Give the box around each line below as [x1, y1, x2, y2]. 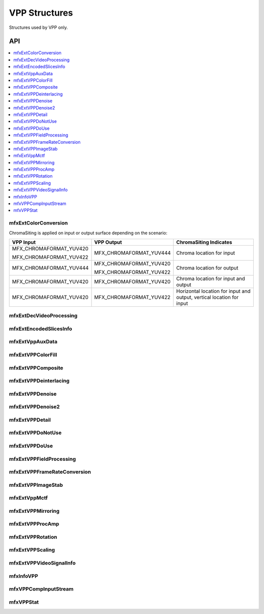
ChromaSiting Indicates [176, 239, 232, 246]
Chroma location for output [176, 264, 239, 271]
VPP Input [12, 239, 36, 246]
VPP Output [94, 239, 122, 246]
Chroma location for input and [176, 275, 245, 282]
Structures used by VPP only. [9, 24, 68, 30]
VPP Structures [9, 7, 73, 18]
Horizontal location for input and [176, 288, 251, 295]
